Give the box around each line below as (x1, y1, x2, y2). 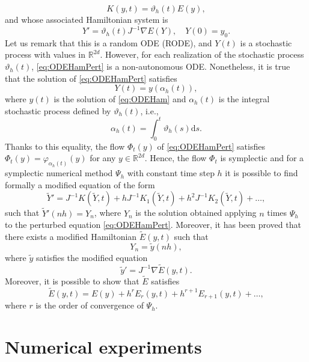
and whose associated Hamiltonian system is (5, 13, 168, 25)
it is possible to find (225, 167, 298, 179)
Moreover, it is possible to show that (5, 274, 139, 287)
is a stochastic (240, 36, 292, 49)
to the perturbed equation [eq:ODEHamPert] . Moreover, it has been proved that (5, 218, 301, 231)
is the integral (218, 93, 270, 105)
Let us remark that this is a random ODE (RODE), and (5, 36, 212, 49)
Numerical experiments (5, 334, 202, 358)
